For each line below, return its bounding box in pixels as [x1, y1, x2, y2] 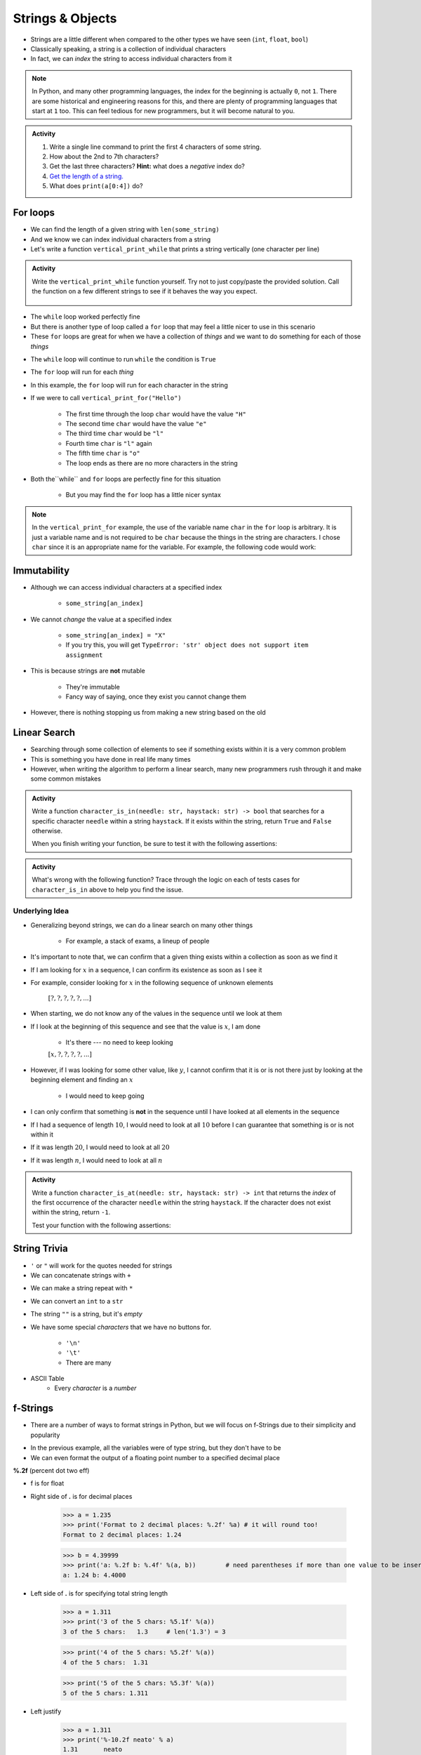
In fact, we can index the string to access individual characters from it [30, 55, 232, 63]
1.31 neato [62, 1745, 123, 1754]
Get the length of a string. [49, 172, 124, 180]
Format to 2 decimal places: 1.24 [62, 1530, 182, 1539]
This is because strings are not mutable [30, 667, 145, 675]
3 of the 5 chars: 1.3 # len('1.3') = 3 [62, 1627, 226, 1636]
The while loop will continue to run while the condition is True [30, 355, 217, 364]
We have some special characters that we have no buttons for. [30, 1323, 212, 1331]
